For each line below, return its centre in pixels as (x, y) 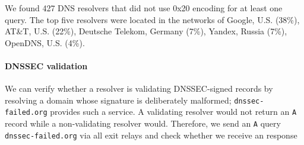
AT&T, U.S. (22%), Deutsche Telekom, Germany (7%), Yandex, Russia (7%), (146, 31)
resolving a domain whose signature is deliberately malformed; (118, 100)
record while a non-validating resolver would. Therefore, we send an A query (143, 123)
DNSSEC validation (46, 65)
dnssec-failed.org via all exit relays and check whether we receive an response (151, 135)
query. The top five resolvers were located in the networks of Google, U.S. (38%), (152, 19)
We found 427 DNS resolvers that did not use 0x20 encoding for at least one (144, 8)
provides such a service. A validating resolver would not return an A (173, 112)
